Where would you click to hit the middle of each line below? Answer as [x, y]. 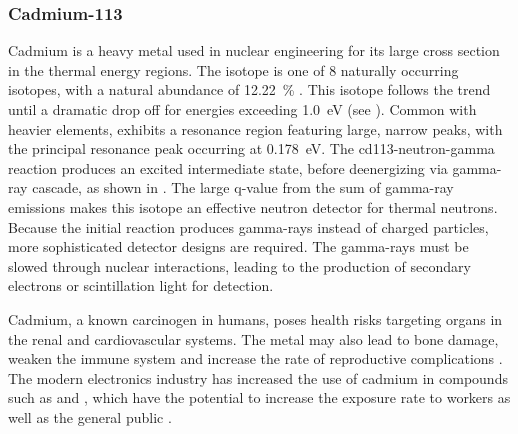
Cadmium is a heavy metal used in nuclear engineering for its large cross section [254, 50]
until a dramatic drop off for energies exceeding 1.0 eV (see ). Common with [242, 109]
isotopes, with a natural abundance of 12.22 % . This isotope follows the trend [249, 89]
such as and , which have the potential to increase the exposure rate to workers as [259, 397]
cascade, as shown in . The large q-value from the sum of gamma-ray [243, 187]
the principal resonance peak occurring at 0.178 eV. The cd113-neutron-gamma [251, 148]
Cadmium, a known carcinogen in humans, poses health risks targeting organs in [255, 318]
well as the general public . [90, 416]
